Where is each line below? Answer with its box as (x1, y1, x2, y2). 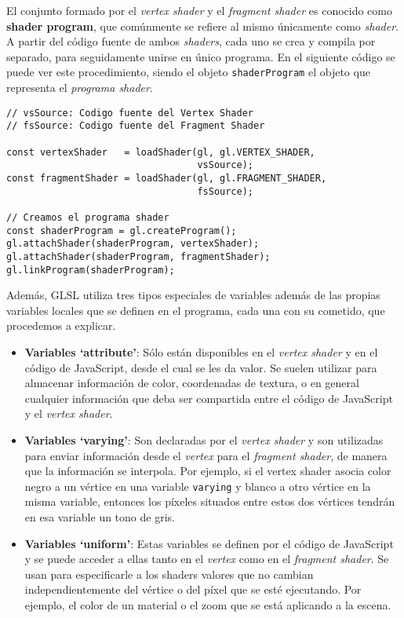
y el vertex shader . (24, 405, 113, 422)
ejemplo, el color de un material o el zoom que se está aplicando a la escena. (24, 596, 391, 613)
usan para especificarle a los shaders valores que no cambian (24, 565, 314, 582)
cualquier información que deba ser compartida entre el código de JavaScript (24, 389, 393, 406)
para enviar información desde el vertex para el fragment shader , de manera (24, 447, 388, 463)
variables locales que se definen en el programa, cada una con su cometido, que (6, 302, 385, 318)
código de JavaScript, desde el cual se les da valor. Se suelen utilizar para (24, 359, 377, 375)
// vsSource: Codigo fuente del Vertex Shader (6, 107, 253, 119)
